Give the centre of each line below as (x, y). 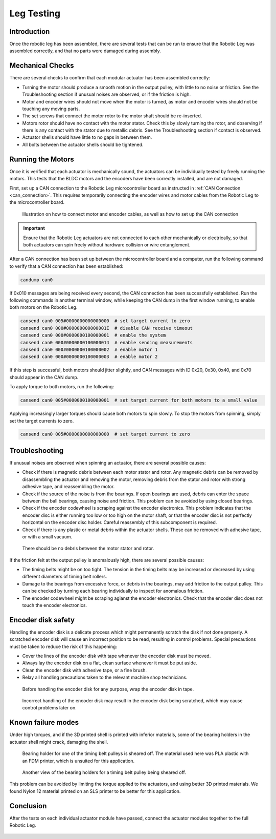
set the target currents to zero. (42, 421)
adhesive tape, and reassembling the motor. (68, 487)
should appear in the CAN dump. (44, 377)
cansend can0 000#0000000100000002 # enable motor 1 (89, 349)
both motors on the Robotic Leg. (43, 307)
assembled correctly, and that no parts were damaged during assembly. (85, 51)
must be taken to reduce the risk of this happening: (63, 646)
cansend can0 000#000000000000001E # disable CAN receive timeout (107, 328)
